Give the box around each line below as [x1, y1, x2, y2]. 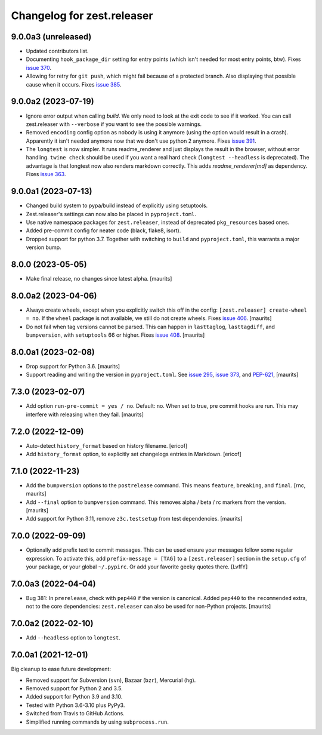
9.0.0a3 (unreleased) [11, 32, 92, 42]
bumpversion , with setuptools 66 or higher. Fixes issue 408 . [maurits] [26, 331, 205, 339]
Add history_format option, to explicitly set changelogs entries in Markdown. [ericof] [26, 451, 241, 457]
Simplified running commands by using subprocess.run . [26, 718, 169, 725]
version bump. [26, 244, 62, 251]
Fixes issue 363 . [26, 171, 66, 178]
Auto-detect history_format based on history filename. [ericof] [26, 442, 188, 449]
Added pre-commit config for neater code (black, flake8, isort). [26, 227, 181, 234]
